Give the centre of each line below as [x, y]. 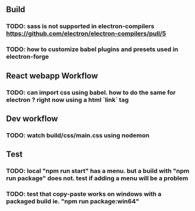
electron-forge [28, 57]
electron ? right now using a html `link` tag [68, 100]
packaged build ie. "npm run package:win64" [73, 202]
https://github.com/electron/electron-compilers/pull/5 [86, 33]
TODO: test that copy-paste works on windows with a [84, 194]
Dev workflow [32, 119]
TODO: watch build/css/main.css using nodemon [78, 135]
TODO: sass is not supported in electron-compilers [80, 26]
